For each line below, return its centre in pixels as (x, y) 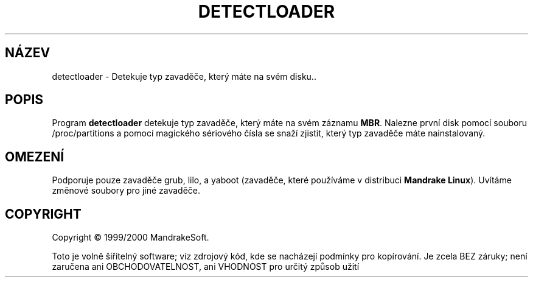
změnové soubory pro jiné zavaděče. (126, 191)
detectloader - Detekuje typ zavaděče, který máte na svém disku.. (184, 76)
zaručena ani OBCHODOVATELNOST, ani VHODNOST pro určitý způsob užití (206, 267)
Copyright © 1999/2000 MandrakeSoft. (131, 238)
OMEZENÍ (35, 157)
